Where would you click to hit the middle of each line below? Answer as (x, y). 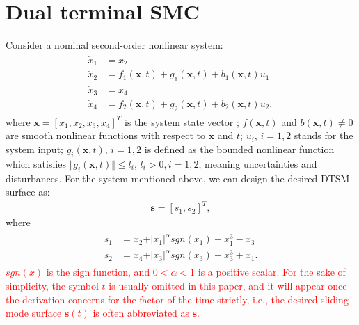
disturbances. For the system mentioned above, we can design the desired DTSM (178, 178)
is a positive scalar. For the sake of (272, 272)
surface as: (28, 192)
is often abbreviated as (141, 313)
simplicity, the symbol (52, 285)
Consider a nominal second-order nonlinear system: (114, 45)
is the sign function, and (98, 272)
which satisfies (36, 163)
